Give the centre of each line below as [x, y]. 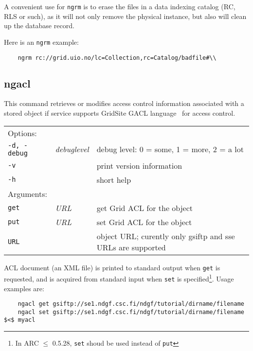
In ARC [27, 343]
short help [114, 179]
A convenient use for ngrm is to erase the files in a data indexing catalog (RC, [120, 6]
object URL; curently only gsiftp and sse [166, 236]
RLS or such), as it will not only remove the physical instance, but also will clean [125, 16]
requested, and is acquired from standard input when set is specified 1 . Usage [119, 278]
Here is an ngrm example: [41, 42]
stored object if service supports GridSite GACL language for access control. [120, 113]
